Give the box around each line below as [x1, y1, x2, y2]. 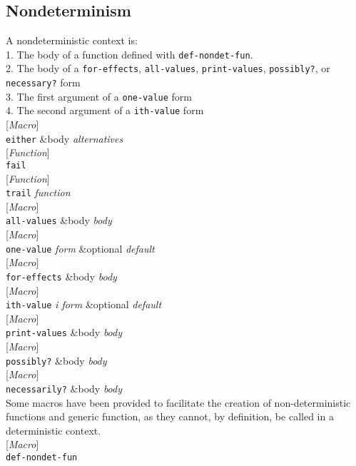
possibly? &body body [6, 353, 107, 368]
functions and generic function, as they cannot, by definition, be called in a [6, 409, 334, 424]
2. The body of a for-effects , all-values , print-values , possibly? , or [6, 61, 330, 76]
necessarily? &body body [6, 380, 122, 395]
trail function [6, 185, 71, 200]
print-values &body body [6, 325, 122, 340]
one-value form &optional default [6, 240, 155, 255]
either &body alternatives [6, 131, 123, 146]
